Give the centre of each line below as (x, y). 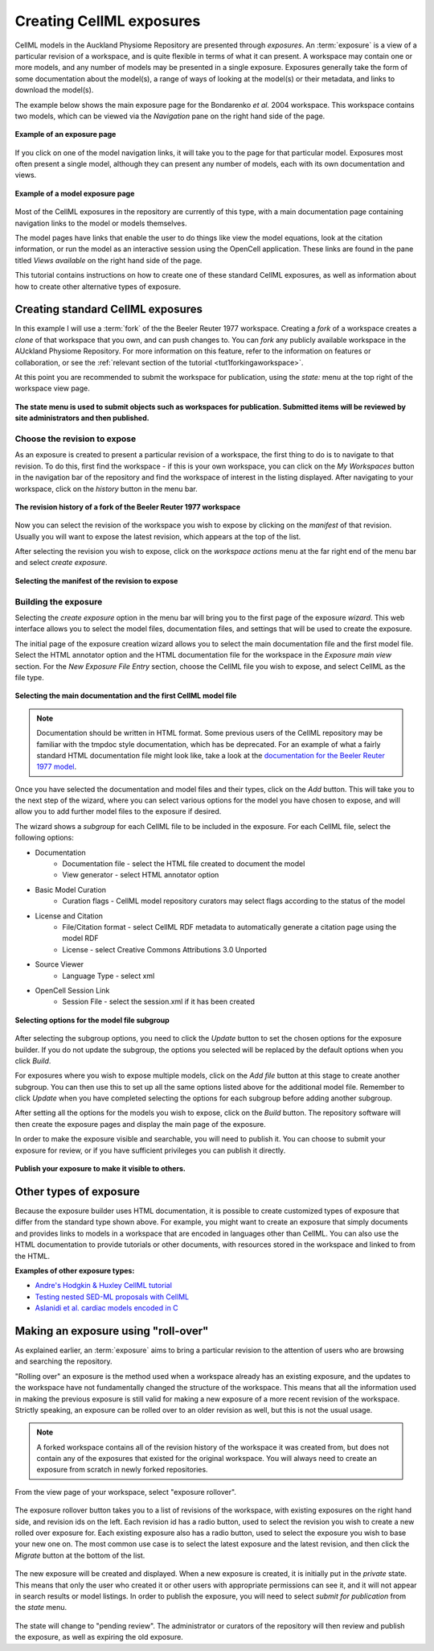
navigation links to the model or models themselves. (101, 223)
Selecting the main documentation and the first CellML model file (126, 695)
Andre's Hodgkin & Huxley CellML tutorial (104, 1286)
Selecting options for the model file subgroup (92, 1020)
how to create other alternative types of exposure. (98, 287)
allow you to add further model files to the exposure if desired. (118, 811)
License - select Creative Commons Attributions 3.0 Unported (164, 949)
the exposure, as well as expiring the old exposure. (99, 1637)
